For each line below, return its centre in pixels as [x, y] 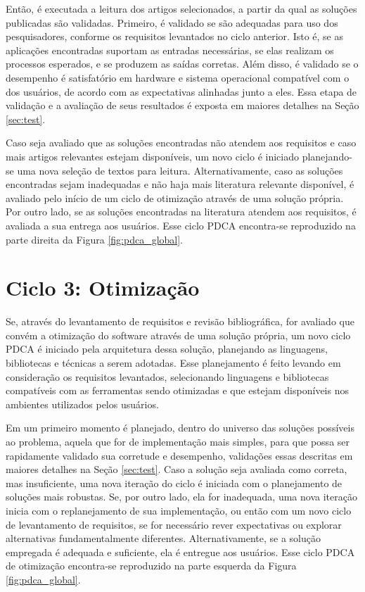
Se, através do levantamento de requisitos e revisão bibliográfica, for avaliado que [180, 321]
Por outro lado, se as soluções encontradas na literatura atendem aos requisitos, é [181, 212]
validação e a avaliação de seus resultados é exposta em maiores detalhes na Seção [182, 105]
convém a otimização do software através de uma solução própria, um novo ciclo [178, 335]
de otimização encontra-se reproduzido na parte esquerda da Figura [151, 566]
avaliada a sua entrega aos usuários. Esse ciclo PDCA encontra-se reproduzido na [181, 225]
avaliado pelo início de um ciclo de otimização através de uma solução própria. [175, 197]
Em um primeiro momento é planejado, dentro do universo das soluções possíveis [180, 428]
